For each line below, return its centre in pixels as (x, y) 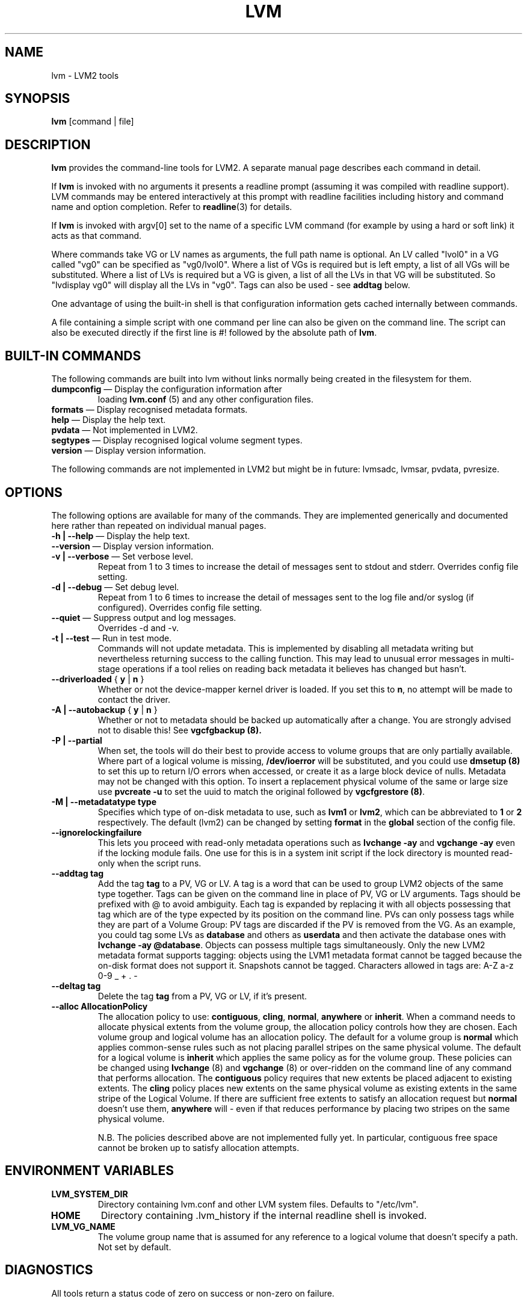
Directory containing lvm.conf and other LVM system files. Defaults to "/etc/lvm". (258, 1204)
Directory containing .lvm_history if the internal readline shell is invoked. (264, 1215)
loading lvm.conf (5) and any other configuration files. (205, 400)
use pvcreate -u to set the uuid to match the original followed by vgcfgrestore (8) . (261, 791)
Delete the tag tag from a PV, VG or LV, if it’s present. (202, 996)
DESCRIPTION (48, 144)
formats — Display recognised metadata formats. (149, 410)
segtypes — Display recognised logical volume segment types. (177, 440)
